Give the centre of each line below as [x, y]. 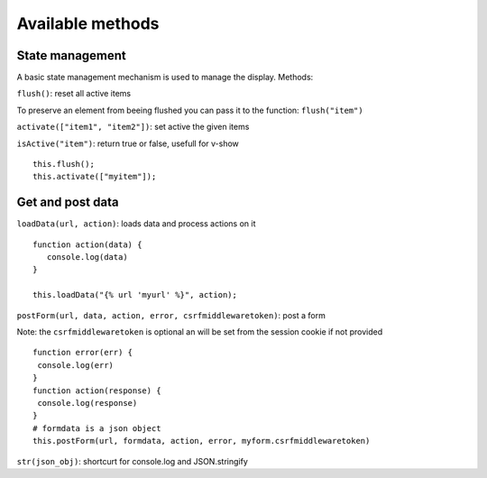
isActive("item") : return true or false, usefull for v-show [128, 143]
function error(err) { [83, 353]
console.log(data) [87, 257]
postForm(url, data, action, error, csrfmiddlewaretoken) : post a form [171, 315]
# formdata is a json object [97, 428]
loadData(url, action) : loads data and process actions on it [136, 224]
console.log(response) [87, 403]
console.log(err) [76, 365]
